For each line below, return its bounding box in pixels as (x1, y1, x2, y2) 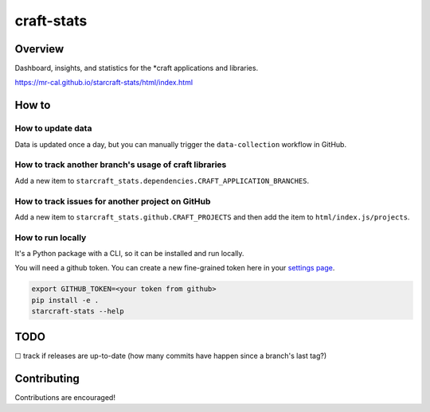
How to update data (14, 123, 92, 134)
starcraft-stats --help (31, 307, 125, 316)
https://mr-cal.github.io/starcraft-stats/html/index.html (14, 78, 193, 87)
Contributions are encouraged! (14, 392, 115, 402)
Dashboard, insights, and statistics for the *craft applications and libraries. (14, 64, 259, 73)
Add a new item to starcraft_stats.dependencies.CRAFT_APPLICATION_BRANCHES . (14, 176, 310, 185)
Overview (14, 42, 64, 56)
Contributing (14, 371, 80, 385)
